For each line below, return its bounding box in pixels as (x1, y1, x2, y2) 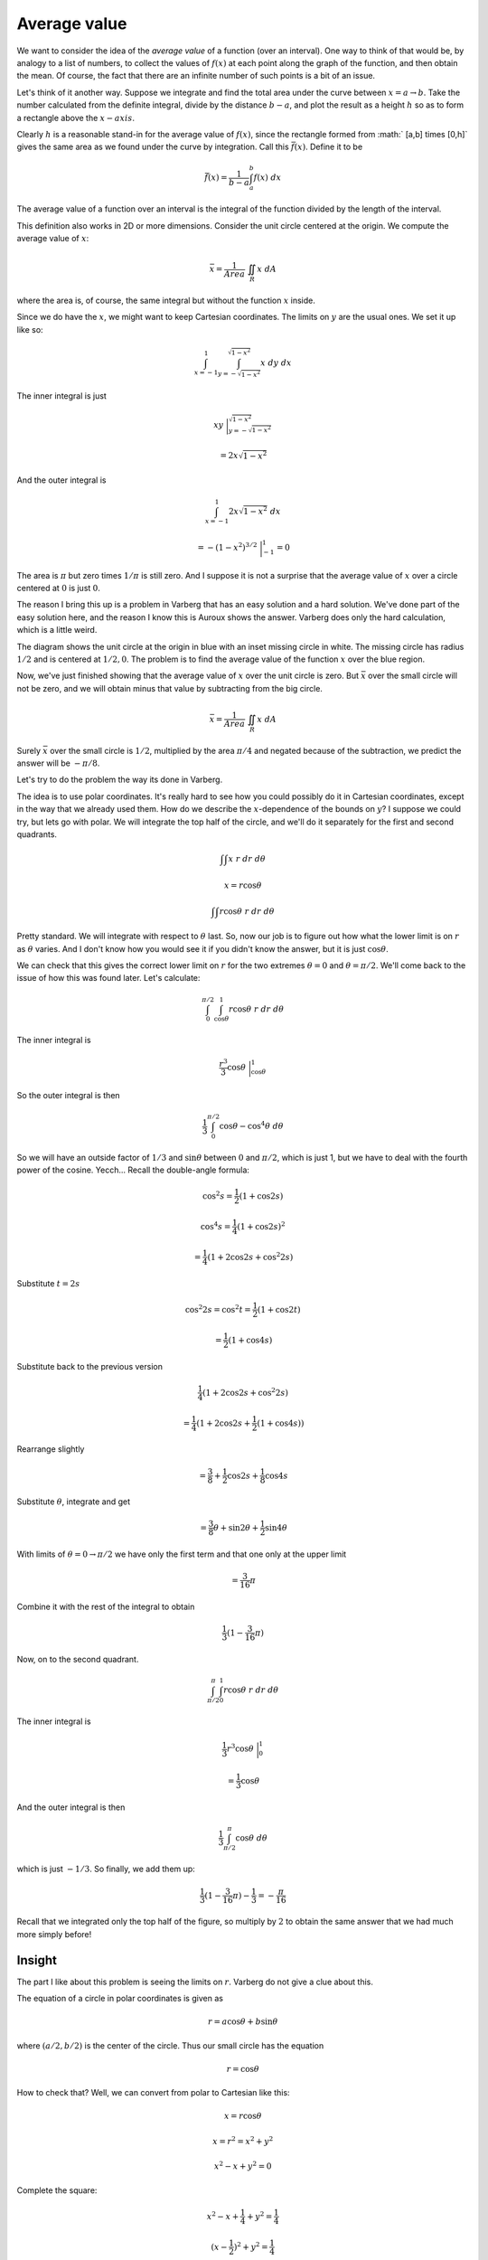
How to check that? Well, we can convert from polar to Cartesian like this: (16, 2087, 290, 2098)
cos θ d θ (235, 1832, 268, 1843)
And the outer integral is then (16, 1802, 126, 1813)
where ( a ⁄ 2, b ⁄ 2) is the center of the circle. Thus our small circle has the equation (16, 2039, 324, 2051)
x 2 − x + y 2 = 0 (213, 2160, 272, 2171)
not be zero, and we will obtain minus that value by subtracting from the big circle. (16, 683, 323, 693)
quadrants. (16, 829, 58, 840)
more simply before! (16, 1928, 92, 1939)
